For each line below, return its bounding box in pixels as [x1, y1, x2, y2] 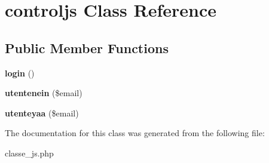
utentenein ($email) [5, 87, 82, 99]
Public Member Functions [5, 38, 169, 57]
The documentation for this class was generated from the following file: [5, 127, 265, 139]
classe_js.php [5, 146, 54, 159]
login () [5, 66, 35, 79]
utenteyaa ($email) [5, 106, 79, 119]
